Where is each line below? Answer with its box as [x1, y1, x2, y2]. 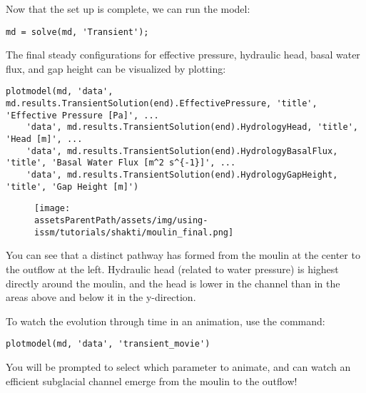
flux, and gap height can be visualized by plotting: [6, 61, 226, 76]
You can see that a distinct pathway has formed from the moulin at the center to [6, 247, 360, 262]
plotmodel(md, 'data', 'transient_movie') [6, 339, 210, 349]
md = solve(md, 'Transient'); [6, 26, 149, 37]
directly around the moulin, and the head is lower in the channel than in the [6, 275, 340, 290]
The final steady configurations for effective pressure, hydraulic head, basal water [6, 47, 360, 62]
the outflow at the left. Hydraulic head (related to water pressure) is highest [6, 261, 339, 276]
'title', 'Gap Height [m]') [6, 181, 139, 192]
